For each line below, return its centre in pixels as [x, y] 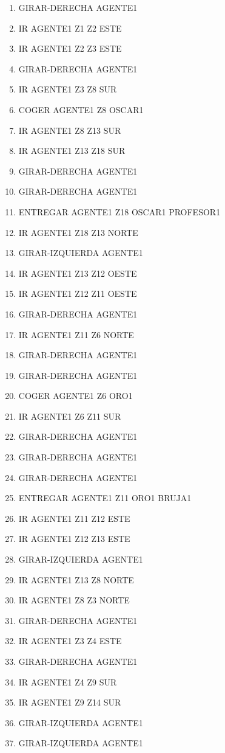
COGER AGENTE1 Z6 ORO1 [76, 396]
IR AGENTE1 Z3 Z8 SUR [68, 89]
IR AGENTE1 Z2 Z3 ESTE [70, 48]
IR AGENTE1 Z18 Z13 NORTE [78, 232]
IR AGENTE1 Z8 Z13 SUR [70, 130]
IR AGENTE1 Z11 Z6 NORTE [76, 334]
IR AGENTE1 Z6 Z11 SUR [70, 416]
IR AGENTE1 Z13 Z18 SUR [72, 151]
